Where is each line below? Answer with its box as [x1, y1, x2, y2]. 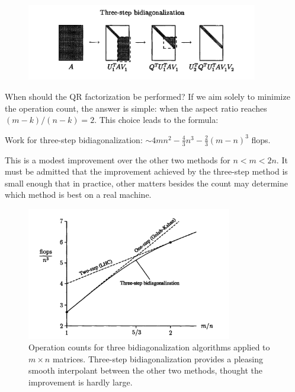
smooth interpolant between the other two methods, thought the [28, 364, 262, 377]
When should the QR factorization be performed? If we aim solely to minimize [5, 90, 290, 102]
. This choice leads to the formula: [94, 113, 219, 126]
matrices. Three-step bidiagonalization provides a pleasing [52, 352, 264, 365]
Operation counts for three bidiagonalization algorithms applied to [28, 341, 270, 353]
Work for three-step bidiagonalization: [5, 133, 143, 146]
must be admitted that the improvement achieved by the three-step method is [5, 165, 288, 178]
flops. [251, 133, 271, 146]
